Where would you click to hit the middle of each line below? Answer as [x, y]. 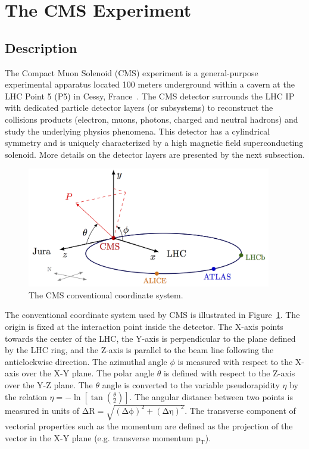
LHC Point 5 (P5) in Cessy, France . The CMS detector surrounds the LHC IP [150, 96]
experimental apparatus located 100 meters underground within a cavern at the [150, 84]
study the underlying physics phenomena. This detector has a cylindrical [138, 131]
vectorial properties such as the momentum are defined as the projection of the [149, 426]
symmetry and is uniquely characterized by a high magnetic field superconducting [154, 143]
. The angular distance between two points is [211, 396]
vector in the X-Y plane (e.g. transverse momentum [99, 437]
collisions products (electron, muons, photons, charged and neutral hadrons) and [152, 119]
